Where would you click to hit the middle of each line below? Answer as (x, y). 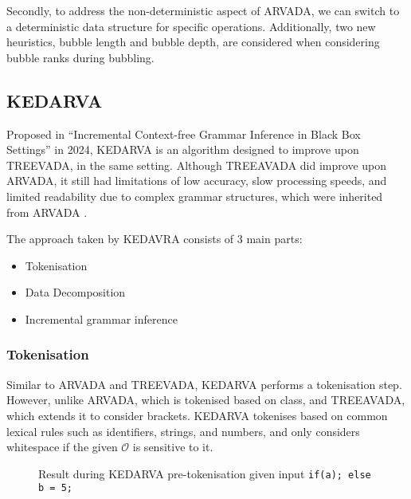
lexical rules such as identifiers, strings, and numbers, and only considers (183, 431)
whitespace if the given (62, 447)
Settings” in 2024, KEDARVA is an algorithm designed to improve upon (183, 149)
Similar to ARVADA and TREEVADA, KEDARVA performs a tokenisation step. (204, 384)
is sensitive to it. (173, 447)
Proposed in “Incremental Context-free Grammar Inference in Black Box (184, 134)
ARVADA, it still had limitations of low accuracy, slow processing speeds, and (197, 181)
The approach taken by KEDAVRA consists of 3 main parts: (155, 239)
